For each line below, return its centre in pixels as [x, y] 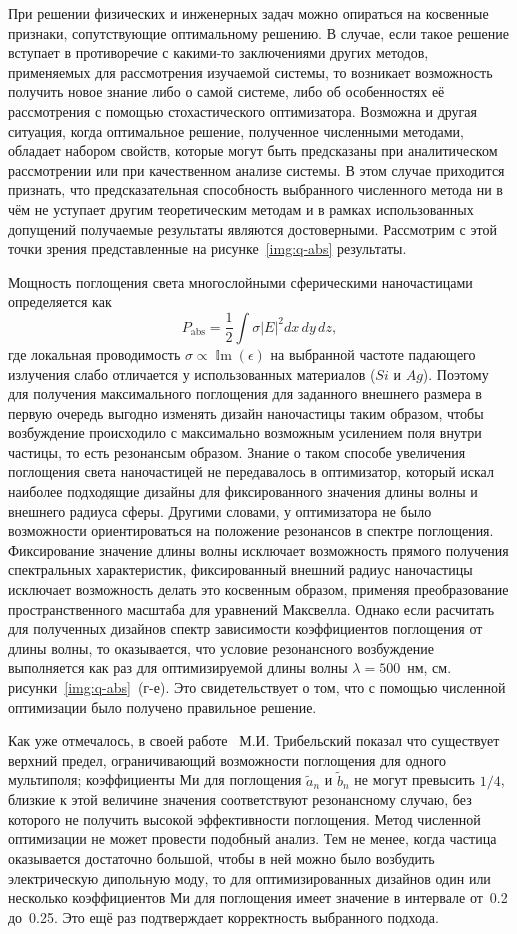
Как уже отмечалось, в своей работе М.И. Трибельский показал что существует [254, 740]
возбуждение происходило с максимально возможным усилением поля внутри [245, 432]
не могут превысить [414, 779]
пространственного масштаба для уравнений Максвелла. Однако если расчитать [251, 608]
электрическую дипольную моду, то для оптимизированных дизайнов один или [249, 877]
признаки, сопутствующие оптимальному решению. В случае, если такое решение [258, 32]
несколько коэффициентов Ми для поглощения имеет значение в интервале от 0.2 [258, 897]
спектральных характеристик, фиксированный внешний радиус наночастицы [240, 569]
